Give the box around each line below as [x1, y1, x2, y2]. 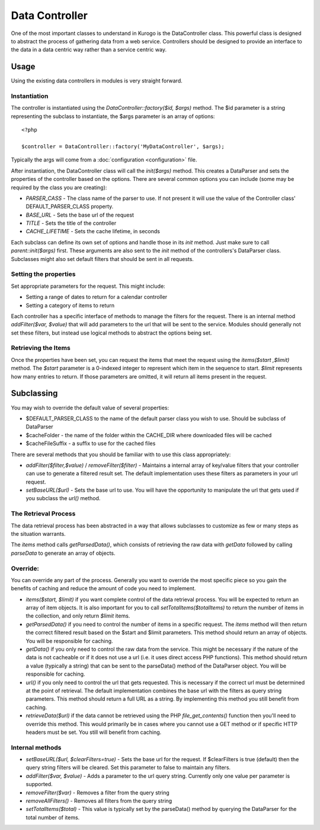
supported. [25, 781, 53, 788]
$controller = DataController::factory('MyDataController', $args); [21, 143, 225, 150]
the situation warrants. [11, 530, 66, 537]
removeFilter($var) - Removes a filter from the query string [25, 789, 170, 796]
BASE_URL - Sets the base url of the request [25, 211, 135, 218]
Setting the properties [11, 270, 76, 278]
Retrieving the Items [11, 344, 71, 352]
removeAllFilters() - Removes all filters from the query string [25, 797, 172, 804]
